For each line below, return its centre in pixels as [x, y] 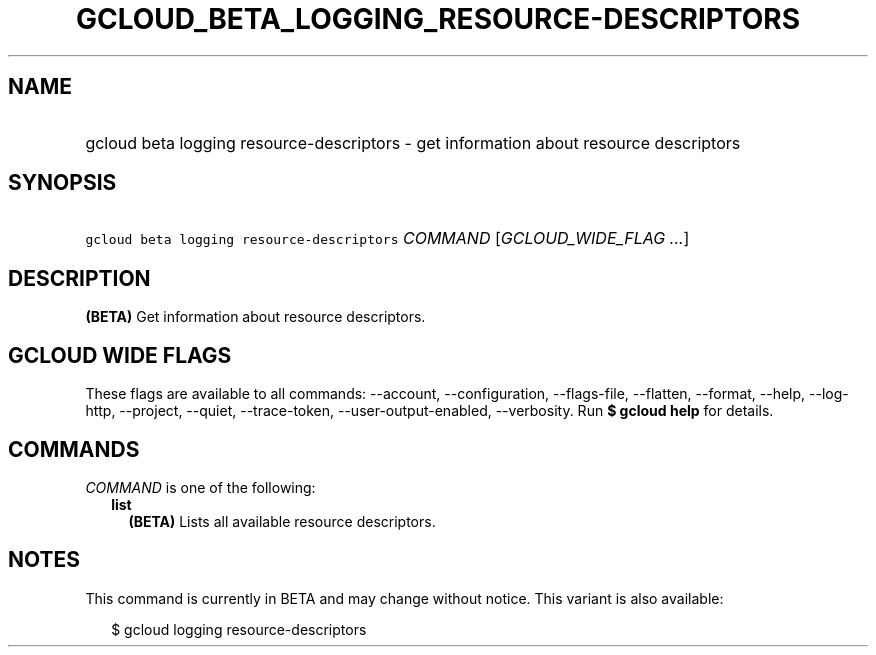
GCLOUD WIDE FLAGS [120, 355]
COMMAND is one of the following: [200, 487]
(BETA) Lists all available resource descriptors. [282, 521]
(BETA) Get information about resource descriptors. [255, 317]
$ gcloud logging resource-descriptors [239, 629]
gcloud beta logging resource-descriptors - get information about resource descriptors [413, 142]
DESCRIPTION [79, 278]
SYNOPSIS [62, 183]
